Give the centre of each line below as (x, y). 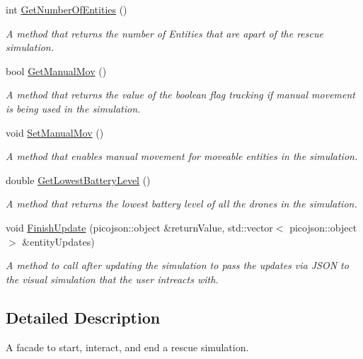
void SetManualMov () (55, 132)
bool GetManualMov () (56, 70)
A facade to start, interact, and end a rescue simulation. (127, 347)
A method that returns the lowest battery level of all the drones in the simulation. (181, 204)
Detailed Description (83, 317)
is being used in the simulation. (73, 108)
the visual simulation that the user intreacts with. (112, 279)
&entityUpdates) (58, 241)
